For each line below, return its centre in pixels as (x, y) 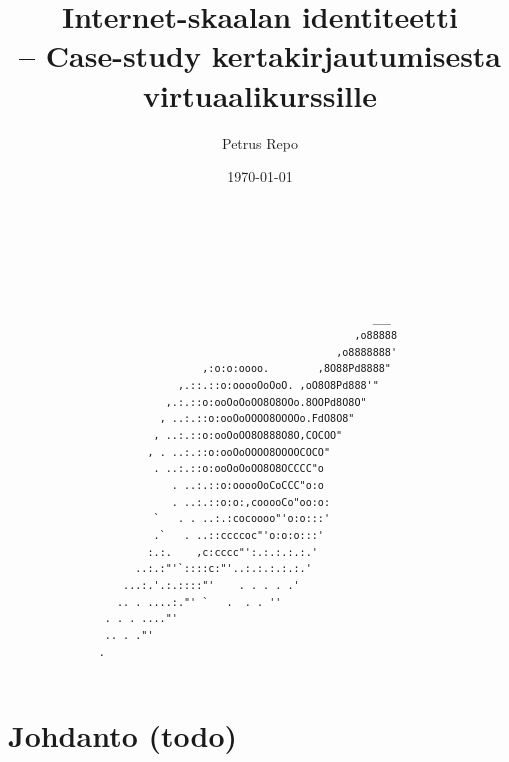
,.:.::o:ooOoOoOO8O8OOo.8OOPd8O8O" (266, 402)
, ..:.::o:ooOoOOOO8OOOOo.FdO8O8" (257, 419)
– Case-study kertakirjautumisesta (260, 55)
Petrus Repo (260, 142)
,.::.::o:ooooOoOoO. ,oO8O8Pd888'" (278, 386)
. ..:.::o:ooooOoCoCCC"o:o (247, 485)
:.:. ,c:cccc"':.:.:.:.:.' (232, 552)
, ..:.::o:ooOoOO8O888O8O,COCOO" (248, 436)
